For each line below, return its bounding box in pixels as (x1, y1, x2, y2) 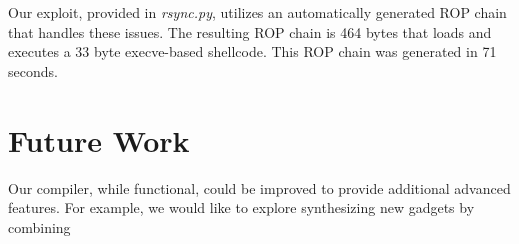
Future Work (8, 119, 190, 160)
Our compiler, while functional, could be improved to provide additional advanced (8, 177, 511, 198)
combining (8, 216, 71, 237)
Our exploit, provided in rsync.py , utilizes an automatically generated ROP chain (8, 2, 507, 22)
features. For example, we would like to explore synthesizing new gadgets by (8, 197, 475, 218)
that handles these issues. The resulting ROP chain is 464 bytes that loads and (8, 21, 492, 42)
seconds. (8, 60, 58, 81)
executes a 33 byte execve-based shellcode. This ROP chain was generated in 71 (8, 41, 497, 62)
